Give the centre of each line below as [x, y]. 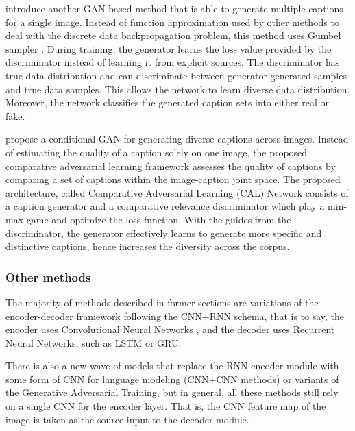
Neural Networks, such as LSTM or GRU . [94, 342]
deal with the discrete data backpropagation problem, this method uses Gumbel [173, 35]
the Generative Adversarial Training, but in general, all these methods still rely [172, 392]
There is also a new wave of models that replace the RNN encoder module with [172, 366]
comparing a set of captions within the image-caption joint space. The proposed [173, 179]
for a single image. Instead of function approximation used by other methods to [172, 22]
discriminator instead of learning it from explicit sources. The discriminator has [173, 62]
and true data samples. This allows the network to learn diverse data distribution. [178, 89]
